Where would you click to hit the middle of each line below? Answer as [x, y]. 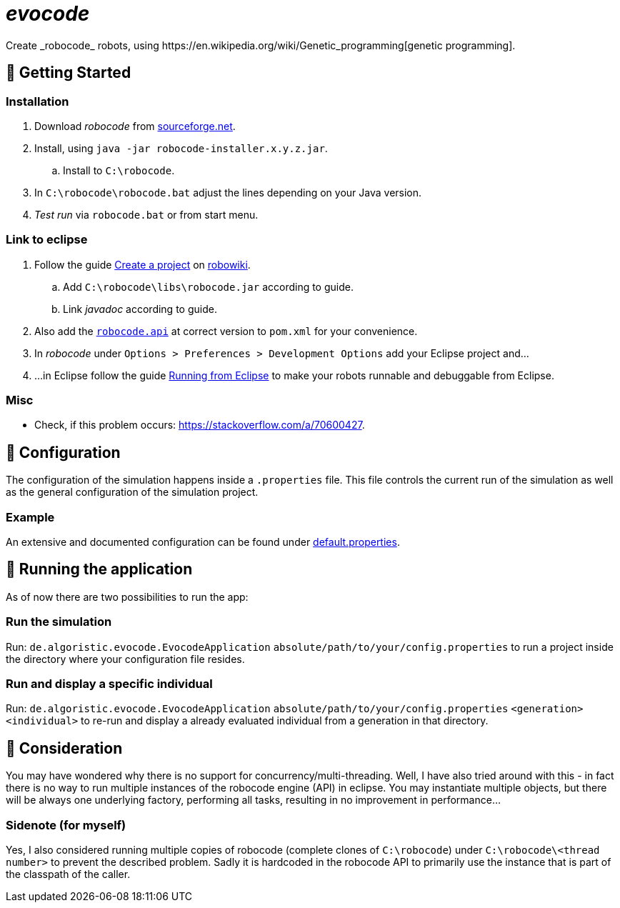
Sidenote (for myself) [66, 825]
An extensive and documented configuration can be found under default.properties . [203, 542]
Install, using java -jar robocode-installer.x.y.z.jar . [181, 148]
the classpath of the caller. [68, 874]
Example [30, 517]
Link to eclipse [47, 240]
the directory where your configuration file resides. [125, 659]
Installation [37, 101]
